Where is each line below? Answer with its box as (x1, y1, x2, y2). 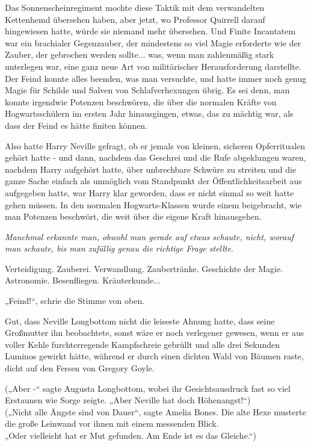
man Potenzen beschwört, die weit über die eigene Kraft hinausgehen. (5, 210, 262, 223)
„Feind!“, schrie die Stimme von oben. (5, 294, 145, 307)
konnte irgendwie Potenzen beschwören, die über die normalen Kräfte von (5, 95, 277, 108)
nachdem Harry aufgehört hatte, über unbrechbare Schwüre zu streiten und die (5, 163, 297, 175)
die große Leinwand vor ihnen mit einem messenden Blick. (5, 417, 219, 430)
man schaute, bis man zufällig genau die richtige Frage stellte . (5, 242, 233, 255)
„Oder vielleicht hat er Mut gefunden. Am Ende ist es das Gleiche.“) (5, 429, 256, 441)
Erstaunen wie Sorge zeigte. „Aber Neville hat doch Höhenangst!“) (5, 394, 251, 406)
